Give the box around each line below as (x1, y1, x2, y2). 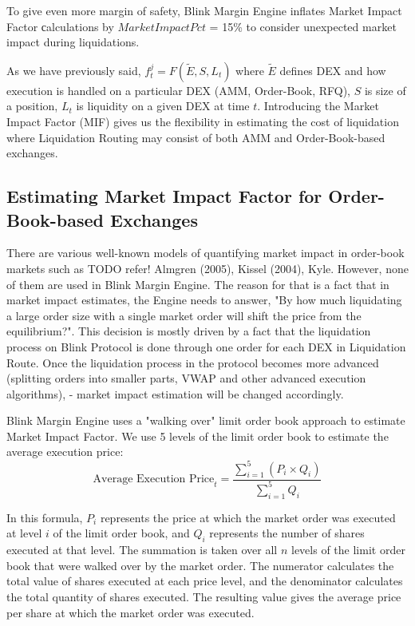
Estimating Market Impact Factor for (6, 184, 322, 208)
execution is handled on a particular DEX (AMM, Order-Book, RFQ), (6, 81, 350, 98)
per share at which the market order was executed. (6, 604, 255, 620)
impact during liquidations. (6, 34, 140, 50)
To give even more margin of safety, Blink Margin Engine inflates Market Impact (6, 2, 402, 18)
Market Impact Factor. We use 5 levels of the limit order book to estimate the (6, 427, 389, 444)
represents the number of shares (209, 525, 365, 541)
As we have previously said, (6, 61, 141, 78)
